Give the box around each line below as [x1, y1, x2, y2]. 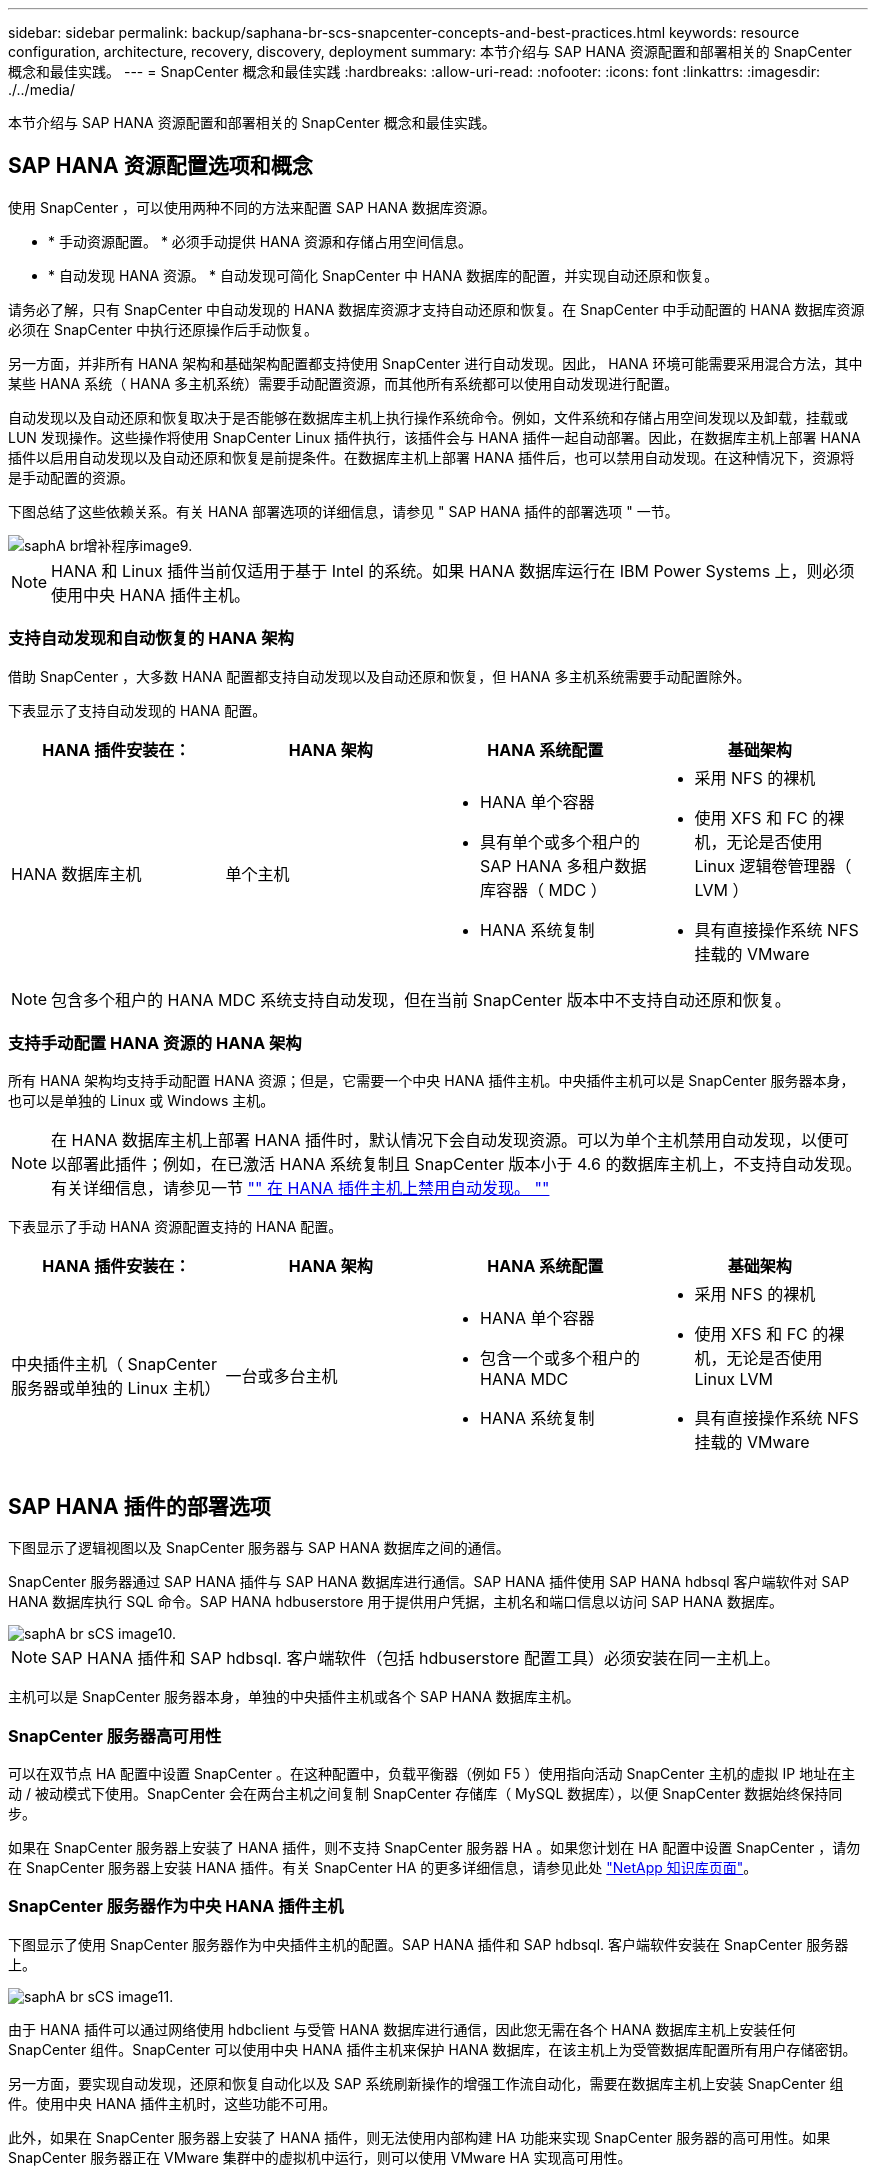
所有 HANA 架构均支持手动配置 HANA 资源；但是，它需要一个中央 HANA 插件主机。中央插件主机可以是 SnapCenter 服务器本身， [8, 1072, 855, 1090]
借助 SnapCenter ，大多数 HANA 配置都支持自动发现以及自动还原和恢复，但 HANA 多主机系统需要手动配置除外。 [8, 667, 751, 685]
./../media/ [8, 81, 75, 98]
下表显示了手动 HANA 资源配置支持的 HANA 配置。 [8, 1218, 343, 1236]
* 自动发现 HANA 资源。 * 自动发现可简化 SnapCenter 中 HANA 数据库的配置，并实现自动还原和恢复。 [48, 266, 719, 284]
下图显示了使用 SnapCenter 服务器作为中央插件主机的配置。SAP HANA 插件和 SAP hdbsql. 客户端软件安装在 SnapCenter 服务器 [8, 1935, 849, 1953]
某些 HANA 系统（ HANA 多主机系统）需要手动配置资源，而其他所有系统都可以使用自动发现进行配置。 [8, 374, 679, 392]
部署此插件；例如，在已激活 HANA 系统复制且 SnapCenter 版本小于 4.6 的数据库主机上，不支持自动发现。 [67, 1154, 862, 1175]
